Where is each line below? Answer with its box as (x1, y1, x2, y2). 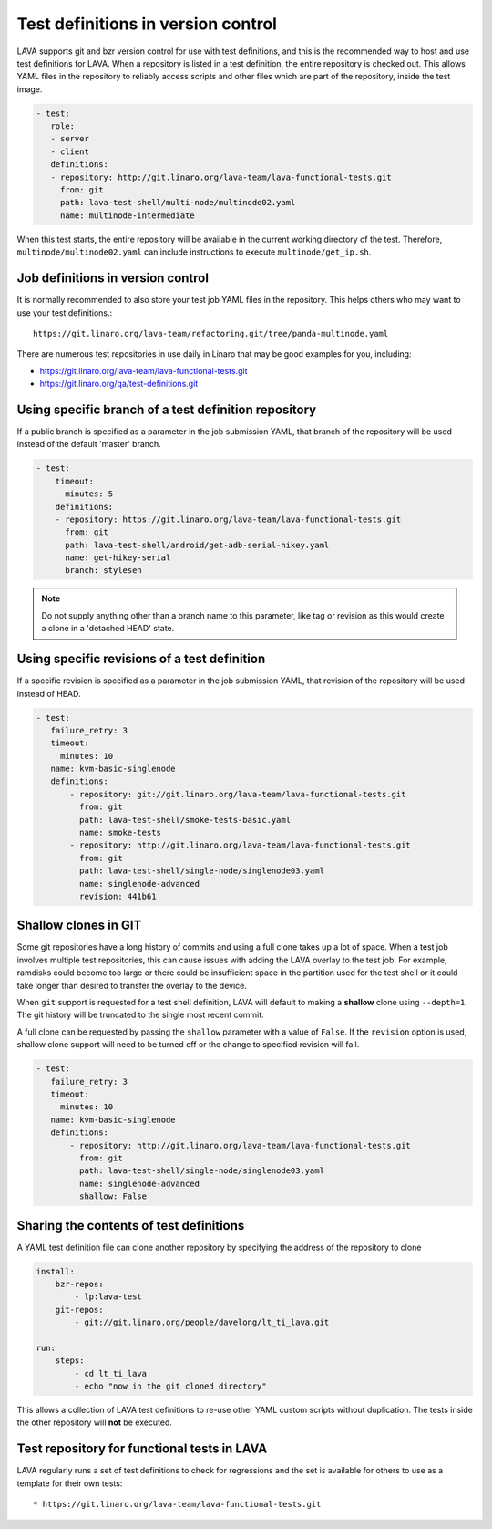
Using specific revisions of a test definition (16, 651, 266, 667)
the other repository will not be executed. (16, 1417, 173, 1428)
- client (50, 146, 90, 157)
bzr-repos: (55, 1278, 104, 1289)
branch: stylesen (65, 566, 143, 576)
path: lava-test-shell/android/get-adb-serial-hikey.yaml (65, 539, 330, 550)
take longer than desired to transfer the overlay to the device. (16, 980, 248, 991)
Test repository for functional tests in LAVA (16, 1441, 268, 1457)
